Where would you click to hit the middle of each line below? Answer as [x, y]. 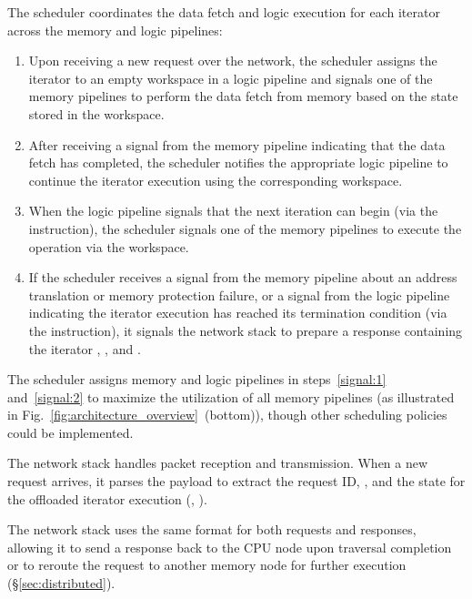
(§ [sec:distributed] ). [61, 583]
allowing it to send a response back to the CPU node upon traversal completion [230, 547]
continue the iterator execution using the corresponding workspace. [216, 180]
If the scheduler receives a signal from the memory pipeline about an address [243, 277]
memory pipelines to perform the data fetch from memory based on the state [243, 96]
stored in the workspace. [96, 113]
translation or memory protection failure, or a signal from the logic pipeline [239, 294]
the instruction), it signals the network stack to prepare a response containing [246, 330]
